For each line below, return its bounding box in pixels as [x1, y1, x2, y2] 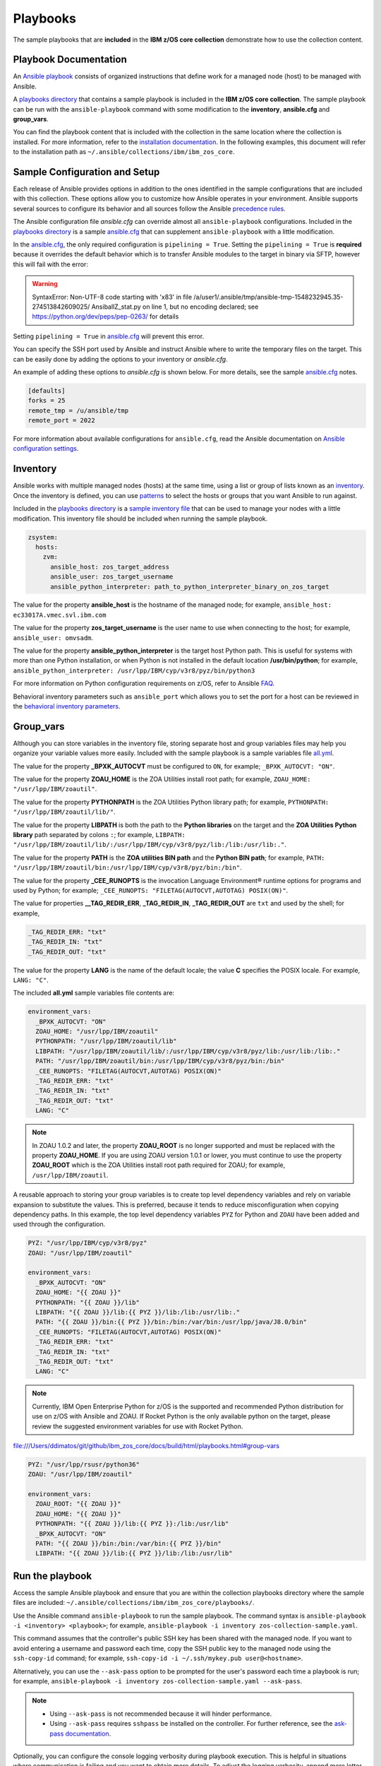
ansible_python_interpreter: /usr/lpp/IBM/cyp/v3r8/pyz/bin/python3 [13, 666, 255, 675]
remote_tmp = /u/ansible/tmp [28, 406, 129, 415]
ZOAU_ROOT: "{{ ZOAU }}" [35, 1500, 121, 1508]
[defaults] [28, 386, 66, 395]
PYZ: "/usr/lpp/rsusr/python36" [28, 1460, 140, 1469]
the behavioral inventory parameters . [13, 702, 121, 710]
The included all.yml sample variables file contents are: [13, 989, 175, 997]
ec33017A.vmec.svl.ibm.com [13, 611, 107, 619]
